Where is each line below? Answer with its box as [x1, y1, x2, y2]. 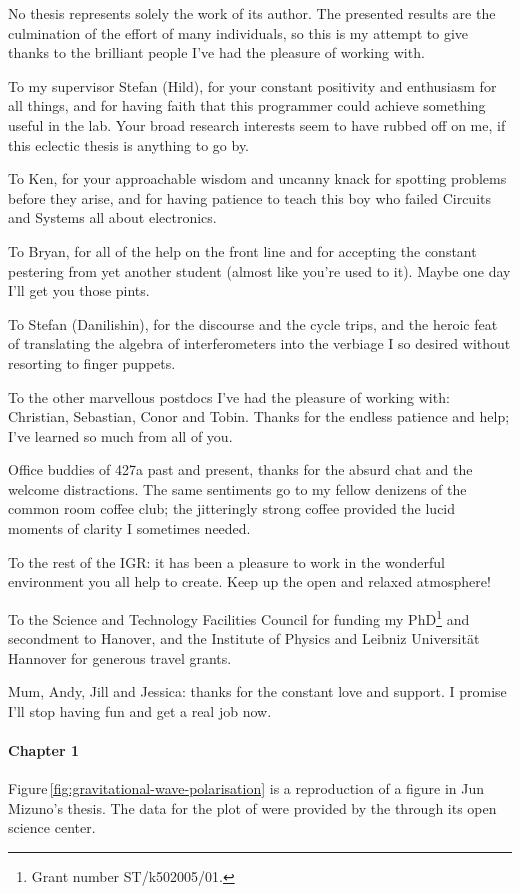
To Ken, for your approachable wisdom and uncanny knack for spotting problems [8, 168, 507, 189]
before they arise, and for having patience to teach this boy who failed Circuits [8, 187, 492, 208]
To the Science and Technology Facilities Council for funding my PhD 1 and [8, 605, 470, 629]
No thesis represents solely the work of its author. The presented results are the [8, 3, 496, 23]
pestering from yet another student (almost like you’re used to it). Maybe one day [8, 260, 511, 281]
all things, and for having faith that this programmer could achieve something [8, 95, 486, 116]
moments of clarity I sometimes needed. [8, 518, 251, 539]
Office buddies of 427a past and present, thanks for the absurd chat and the [8, 459, 473, 480]
